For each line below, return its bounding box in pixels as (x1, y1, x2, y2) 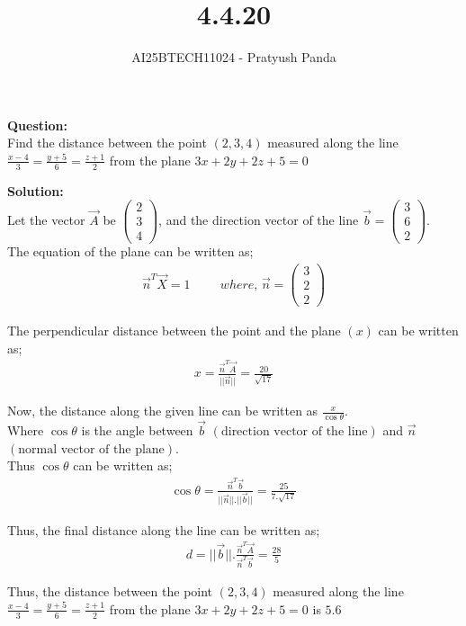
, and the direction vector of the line (158, 210, 359, 228)
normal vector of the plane (18, 443, 165, 456)
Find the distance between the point (7, 133, 207, 152)
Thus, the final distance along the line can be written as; (7, 520, 320, 539)
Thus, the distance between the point (7, 582, 213, 601)
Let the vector (7, 210, 85, 228)
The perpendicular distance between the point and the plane (7, 321, 341, 340)
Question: (7, 115, 67, 134)
